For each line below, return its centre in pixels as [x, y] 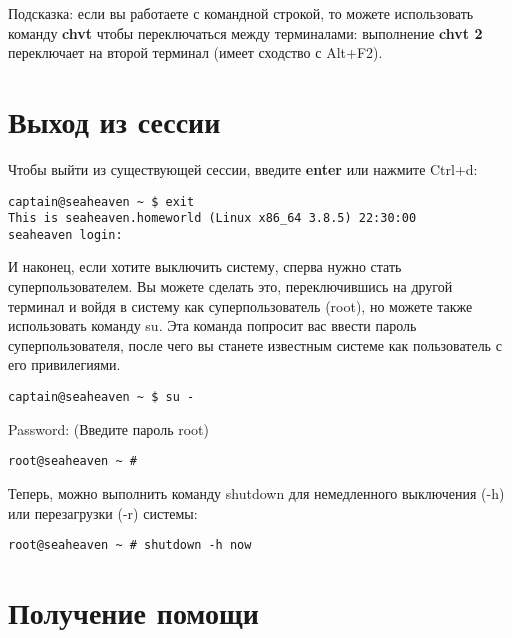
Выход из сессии [114, 120]
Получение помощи [133, 611]
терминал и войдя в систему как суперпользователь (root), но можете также [240, 305]
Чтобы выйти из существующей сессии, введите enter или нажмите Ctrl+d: [243, 168]
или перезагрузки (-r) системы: [103, 512]
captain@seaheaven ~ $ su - [101, 397]
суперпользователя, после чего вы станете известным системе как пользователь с [255, 344]
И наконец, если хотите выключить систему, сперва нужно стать [205, 266]
